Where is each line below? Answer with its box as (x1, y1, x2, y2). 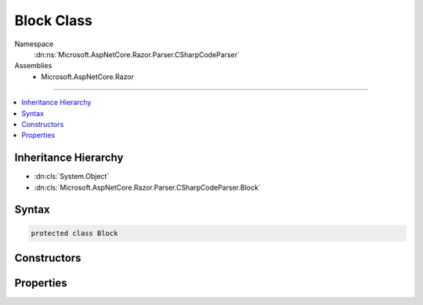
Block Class (14, 12, 93, 29)
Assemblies (14, 61, 52, 71)
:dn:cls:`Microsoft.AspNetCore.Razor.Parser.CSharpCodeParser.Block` (34, 183, 262, 192)
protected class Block (31, 228, 118, 238)
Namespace (14, 39, 54, 49)
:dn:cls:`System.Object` (34, 172, 110, 181)
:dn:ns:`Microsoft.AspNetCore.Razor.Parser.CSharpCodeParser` (34, 49, 240, 59)
